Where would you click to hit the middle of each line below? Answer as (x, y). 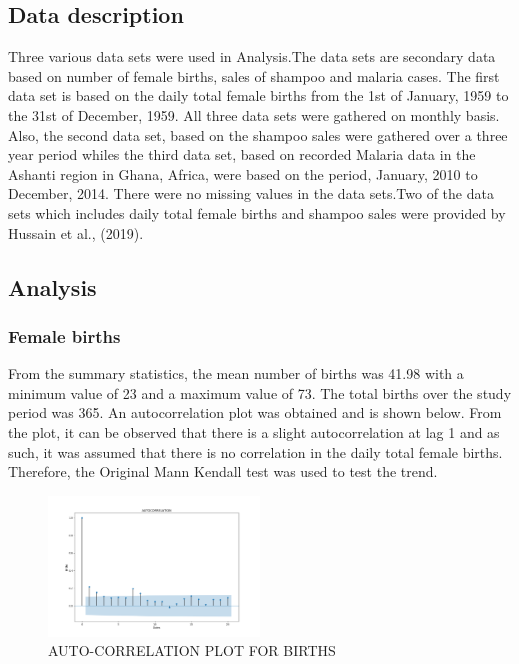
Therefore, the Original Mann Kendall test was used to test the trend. (223, 471)
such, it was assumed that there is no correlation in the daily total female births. (255, 451)
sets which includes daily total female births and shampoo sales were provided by (257, 212)
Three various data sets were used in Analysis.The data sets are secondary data (252, 56)
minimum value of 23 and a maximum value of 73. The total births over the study (260, 392)
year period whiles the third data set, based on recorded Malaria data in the (242, 154)
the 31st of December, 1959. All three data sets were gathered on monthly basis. (254, 114)
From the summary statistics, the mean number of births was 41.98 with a (236, 373)
